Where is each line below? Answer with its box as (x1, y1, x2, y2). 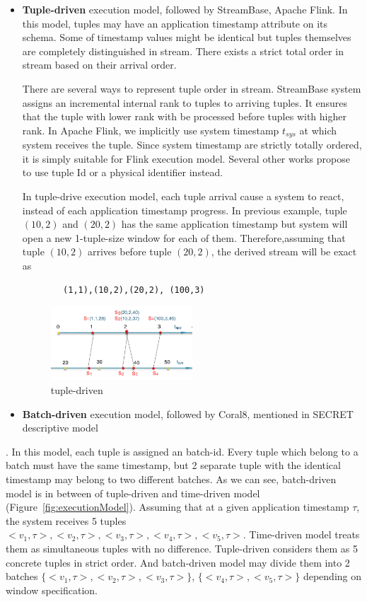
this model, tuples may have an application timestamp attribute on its (22, 16, 328, 30)
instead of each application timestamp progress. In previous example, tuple (22, 202, 347, 217)
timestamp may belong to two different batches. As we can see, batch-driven (6, 472, 337, 486)
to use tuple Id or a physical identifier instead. (22, 165, 223, 180)
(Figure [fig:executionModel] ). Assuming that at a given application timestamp (6, 499, 349, 514)
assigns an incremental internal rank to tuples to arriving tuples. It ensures (22, 95, 348, 110)
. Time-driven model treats (243, 527, 360, 542)
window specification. (6, 582, 98, 597)
